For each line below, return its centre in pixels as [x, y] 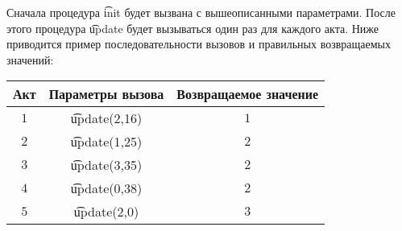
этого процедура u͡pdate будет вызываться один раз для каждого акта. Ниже [193, 28]
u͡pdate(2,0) [106, 212]
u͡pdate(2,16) [106, 118]
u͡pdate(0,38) [106, 188]
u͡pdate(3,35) [106, 165]
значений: [30, 59]
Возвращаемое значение [248, 94]
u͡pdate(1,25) [106, 142]
